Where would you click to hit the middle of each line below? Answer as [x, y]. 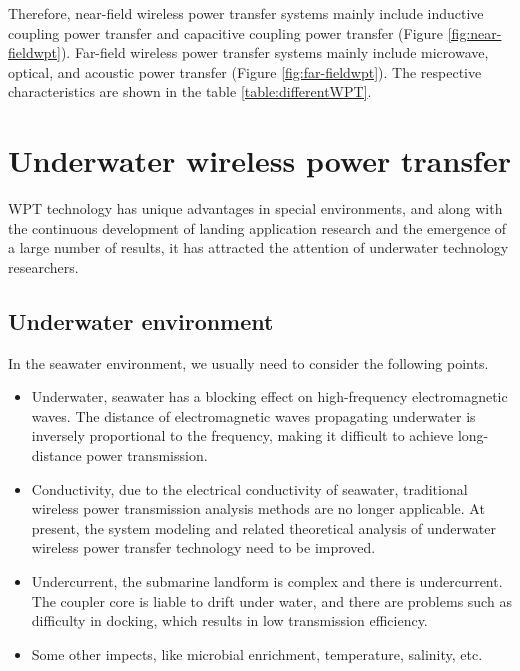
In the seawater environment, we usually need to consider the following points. [248, 362]
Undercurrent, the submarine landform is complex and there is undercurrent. [267, 581]
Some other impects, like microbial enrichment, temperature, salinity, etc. [257, 653]
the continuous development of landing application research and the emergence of [257, 227]
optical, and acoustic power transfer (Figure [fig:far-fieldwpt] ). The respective [245, 71]
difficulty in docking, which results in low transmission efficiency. [229, 620]
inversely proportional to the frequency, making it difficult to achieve [242, 435]
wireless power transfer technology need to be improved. [203, 547]
